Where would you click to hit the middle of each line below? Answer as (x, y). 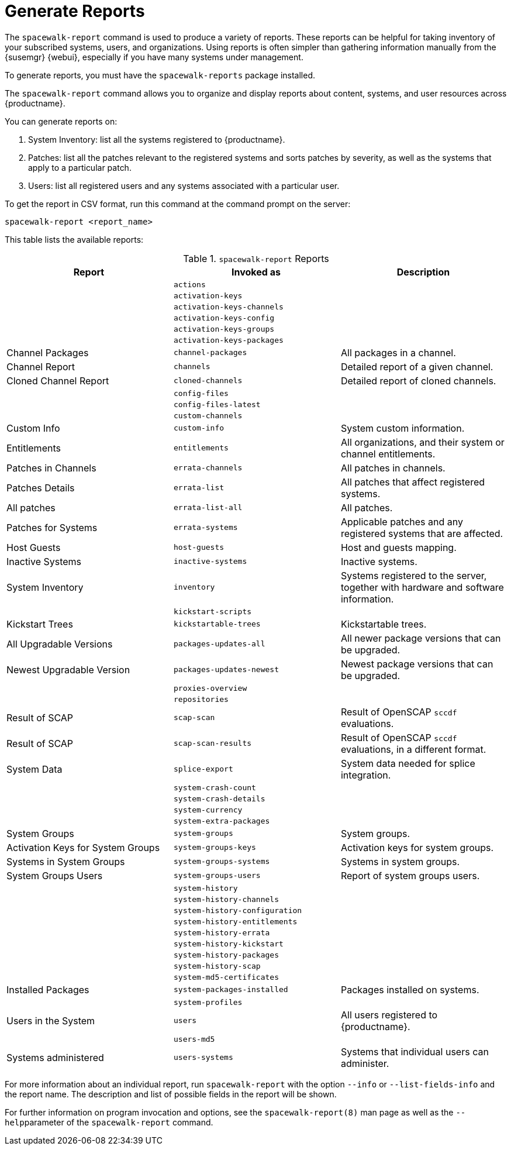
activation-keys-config (224, 318)
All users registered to (389, 1015)
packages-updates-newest (226, 670)
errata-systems (206, 528)
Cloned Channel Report (58, 381)
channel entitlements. (388, 454)
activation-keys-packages (228, 340)
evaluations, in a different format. (413, 749)
